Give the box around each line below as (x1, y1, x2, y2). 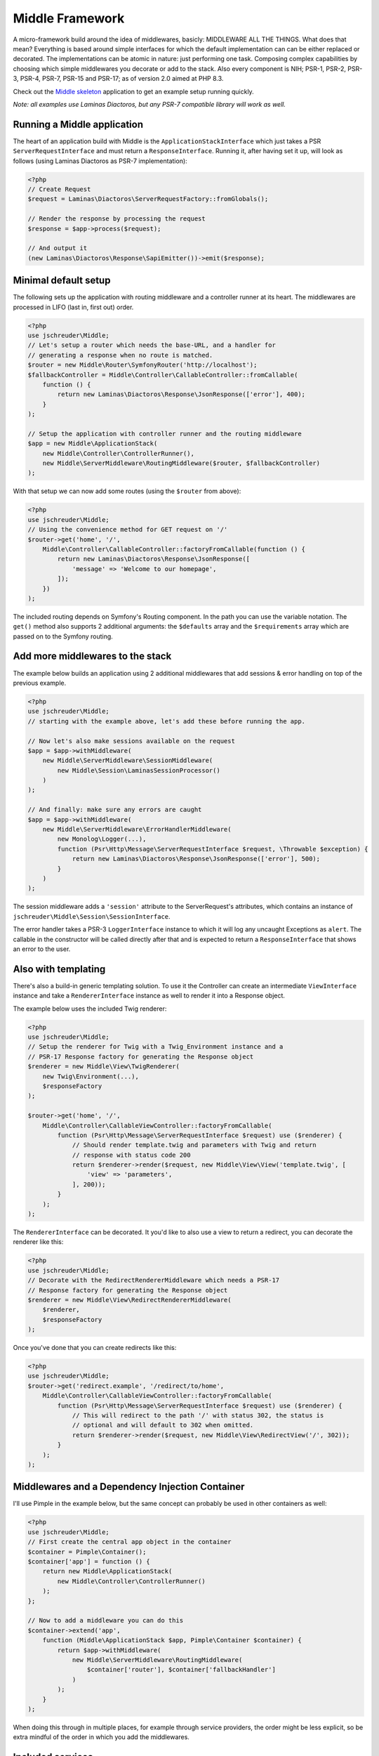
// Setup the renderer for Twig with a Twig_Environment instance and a (27, 1043, 284, 1051)
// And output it (27, 244, 88, 252)
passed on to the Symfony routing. (13, 632, 114, 641)
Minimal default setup (13, 275, 111, 287)
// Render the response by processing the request (27, 215, 206, 223)
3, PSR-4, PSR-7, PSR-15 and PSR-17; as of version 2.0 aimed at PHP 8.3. (13, 74, 224, 83)
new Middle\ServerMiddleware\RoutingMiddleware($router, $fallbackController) (42, 459, 321, 467)
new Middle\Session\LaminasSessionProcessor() (57, 766, 220, 774)
